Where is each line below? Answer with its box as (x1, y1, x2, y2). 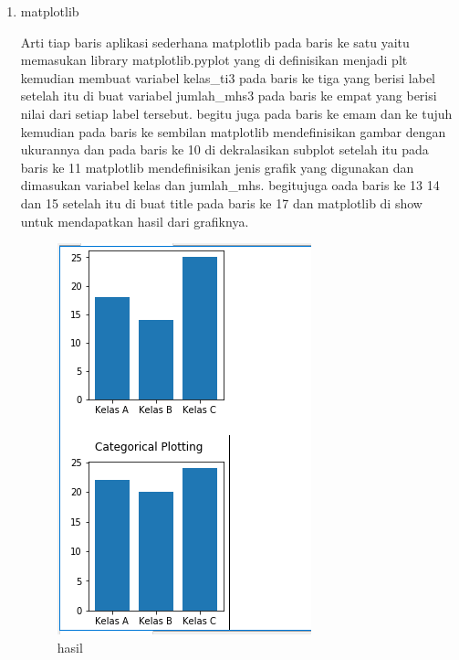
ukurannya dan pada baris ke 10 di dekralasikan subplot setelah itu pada (20, 140, 429, 159)
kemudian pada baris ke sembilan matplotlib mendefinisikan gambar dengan (20, 122, 446, 141)
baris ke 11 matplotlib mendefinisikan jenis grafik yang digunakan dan (20, 157, 414, 176)
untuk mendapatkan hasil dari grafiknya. (20, 211, 249, 230)
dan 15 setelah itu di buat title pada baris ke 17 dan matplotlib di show (20, 193, 422, 212)
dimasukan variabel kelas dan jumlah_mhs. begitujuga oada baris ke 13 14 (20, 176, 440, 195)
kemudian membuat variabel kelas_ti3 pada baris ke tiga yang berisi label (20, 68, 435, 87)
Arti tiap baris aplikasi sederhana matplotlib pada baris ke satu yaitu (20, 32, 410, 51)
